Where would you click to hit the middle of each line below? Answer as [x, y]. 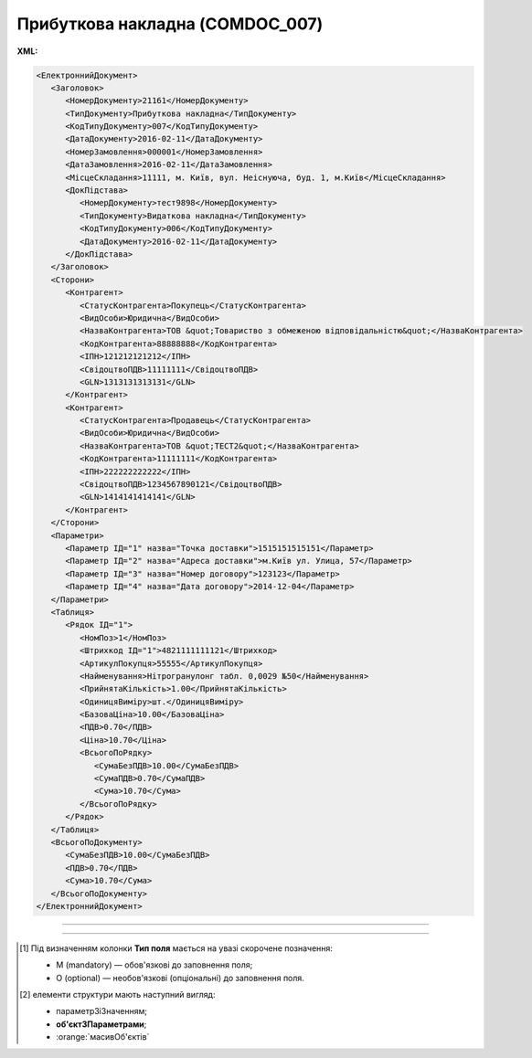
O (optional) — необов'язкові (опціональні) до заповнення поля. [181, 978]
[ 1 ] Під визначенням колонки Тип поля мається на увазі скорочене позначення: [176, 948]
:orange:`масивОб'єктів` [103, 1037]
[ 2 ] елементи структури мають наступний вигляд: [117, 995]
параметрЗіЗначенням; [102, 1011]
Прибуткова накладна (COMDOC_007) [170, 24]
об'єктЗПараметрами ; [101, 1024]
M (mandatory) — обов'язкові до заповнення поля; [154, 965]
